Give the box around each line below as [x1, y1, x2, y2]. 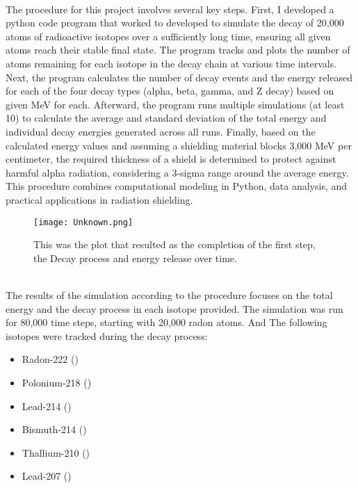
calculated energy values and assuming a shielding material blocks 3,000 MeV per [6, 138, 352, 152]
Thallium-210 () [22, 445, 90, 459]
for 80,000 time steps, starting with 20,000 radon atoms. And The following [6, 315, 327, 330]
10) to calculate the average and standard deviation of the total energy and [6, 111, 327, 125]
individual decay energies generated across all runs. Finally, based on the [6, 124, 316, 138]
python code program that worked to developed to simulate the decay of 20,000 [6, 15, 344, 30]
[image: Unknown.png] [33, 217, 133, 227]
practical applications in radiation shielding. [6, 192, 193, 206]
